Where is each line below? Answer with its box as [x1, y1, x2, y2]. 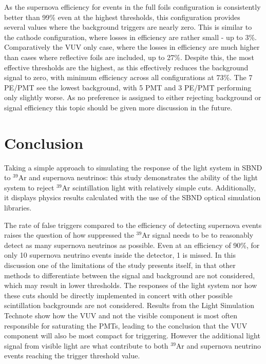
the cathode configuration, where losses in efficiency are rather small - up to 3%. [4, 31, 257, 42]
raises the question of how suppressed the [4, 229, 134, 240]
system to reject [4, 182, 54, 193]
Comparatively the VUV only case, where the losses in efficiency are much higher [4, 42, 260, 52]
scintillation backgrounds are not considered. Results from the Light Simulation [4, 300, 255, 311]
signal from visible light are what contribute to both [4, 340, 168, 351]
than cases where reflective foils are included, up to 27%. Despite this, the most [4, 51, 254, 62]
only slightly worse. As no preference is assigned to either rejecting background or [4, 92, 261, 103]
